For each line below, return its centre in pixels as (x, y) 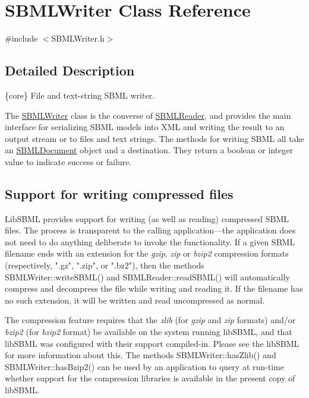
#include (21, 38)
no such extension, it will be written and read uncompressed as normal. (135, 300)
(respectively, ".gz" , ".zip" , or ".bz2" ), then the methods (105, 265)
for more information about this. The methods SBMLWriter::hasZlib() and (141, 355)
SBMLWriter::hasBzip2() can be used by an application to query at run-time (144, 366)
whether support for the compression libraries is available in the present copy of (150, 378)
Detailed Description (70, 70)
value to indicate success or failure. (68, 161)
